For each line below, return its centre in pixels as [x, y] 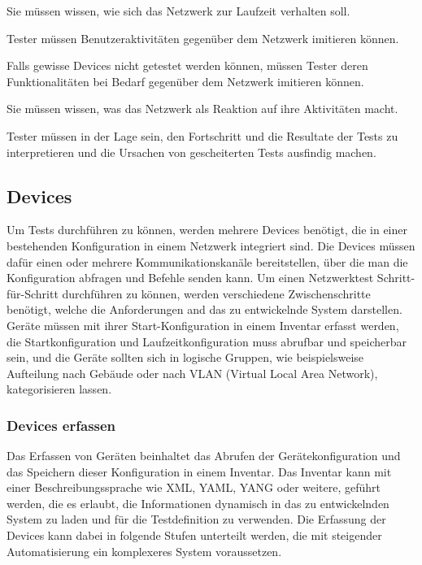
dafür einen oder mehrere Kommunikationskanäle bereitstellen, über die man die [207, 261]
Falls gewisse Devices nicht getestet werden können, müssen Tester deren [187, 65]
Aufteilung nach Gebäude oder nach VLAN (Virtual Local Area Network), [192, 373]
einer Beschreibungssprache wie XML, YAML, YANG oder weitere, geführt [194, 487]
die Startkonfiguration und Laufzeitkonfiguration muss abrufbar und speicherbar [207, 341]
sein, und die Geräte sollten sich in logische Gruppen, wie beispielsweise [185, 357]
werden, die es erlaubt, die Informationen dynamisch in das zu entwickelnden [198, 503]
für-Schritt [33, 293]
